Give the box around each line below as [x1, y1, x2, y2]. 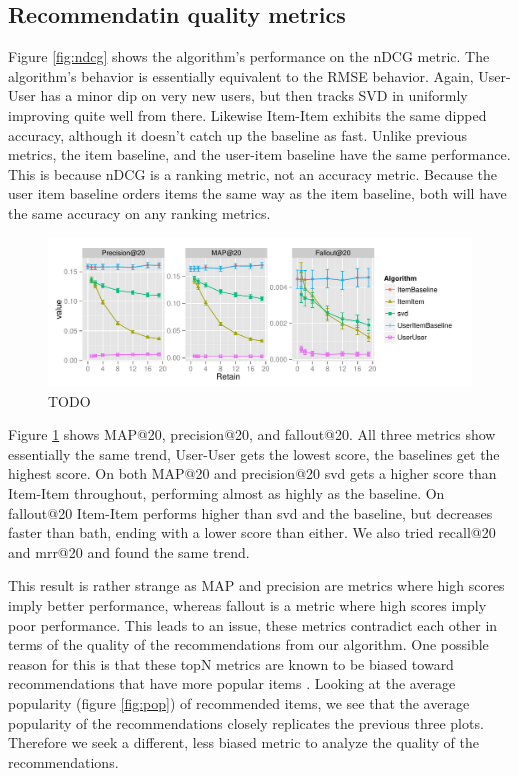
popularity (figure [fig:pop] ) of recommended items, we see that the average [8, 692, 470, 713]
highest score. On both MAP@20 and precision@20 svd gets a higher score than [8, 463, 497, 484]
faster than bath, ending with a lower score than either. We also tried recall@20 [8, 522, 496, 543]
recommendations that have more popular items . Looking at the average [8, 673, 456, 694]
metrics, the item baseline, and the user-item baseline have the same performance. [8, 144, 511, 165]
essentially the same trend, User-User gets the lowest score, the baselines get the [8, 443, 500, 464]
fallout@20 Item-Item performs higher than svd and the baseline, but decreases [8, 502, 493, 523]
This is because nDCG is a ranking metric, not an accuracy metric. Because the [8, 163, 498, 184]
